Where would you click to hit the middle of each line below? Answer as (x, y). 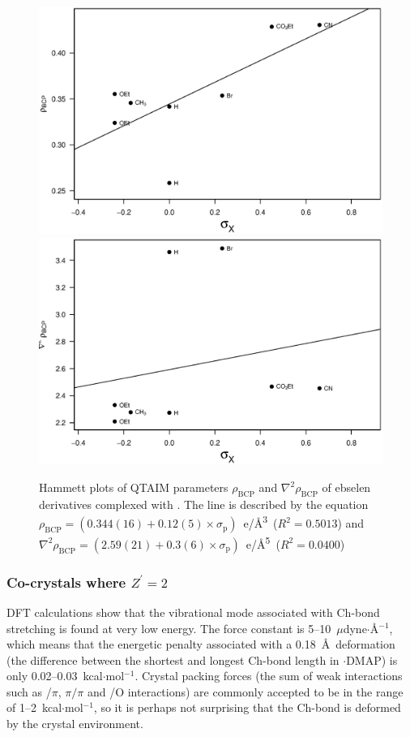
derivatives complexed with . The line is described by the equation (204, 504)
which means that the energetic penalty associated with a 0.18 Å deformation (201, 644)
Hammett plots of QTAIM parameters (134, 487)
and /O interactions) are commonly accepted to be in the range (245, 691)
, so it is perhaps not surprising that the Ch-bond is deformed (247, 707)
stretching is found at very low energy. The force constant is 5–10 (169, 628)
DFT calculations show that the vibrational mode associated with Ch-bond (193, 612)
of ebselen (346, 487)
